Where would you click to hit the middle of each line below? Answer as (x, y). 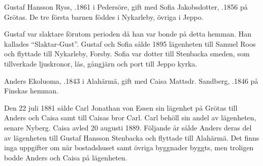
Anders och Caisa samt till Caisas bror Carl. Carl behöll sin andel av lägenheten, (130, 118)
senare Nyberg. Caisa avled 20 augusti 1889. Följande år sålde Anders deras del (128, 127)
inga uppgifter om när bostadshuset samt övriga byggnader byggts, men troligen (129, 147)
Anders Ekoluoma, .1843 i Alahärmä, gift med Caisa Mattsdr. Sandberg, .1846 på (131, 80)
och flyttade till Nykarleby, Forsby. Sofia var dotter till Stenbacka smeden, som (127, 54)
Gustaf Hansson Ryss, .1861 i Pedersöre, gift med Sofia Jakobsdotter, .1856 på (126, 7)
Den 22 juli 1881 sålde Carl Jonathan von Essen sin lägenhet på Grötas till (121, 107)
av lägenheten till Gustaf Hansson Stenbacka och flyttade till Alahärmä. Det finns (132, 137)
